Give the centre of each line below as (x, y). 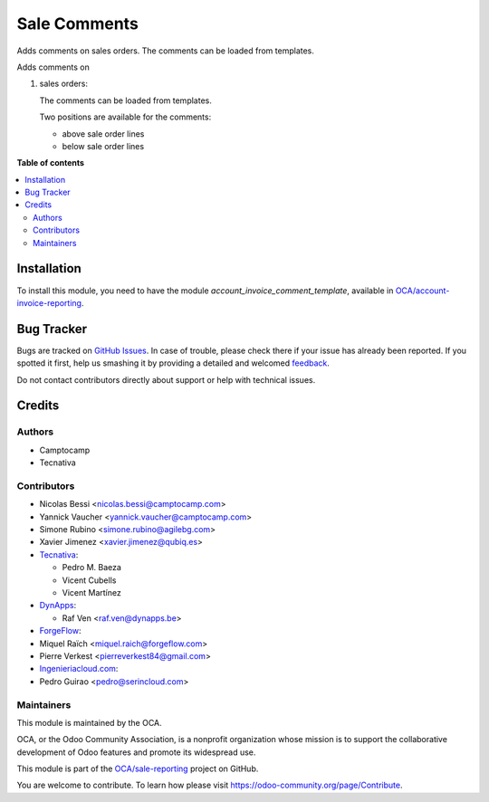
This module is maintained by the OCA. (89, 722)
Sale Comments (78, 24)
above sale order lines (103, 134)
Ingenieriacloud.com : (79, 669)
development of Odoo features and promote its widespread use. (136, 752)
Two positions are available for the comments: (125, 117)
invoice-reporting (49, 302)
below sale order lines (103, 146)
